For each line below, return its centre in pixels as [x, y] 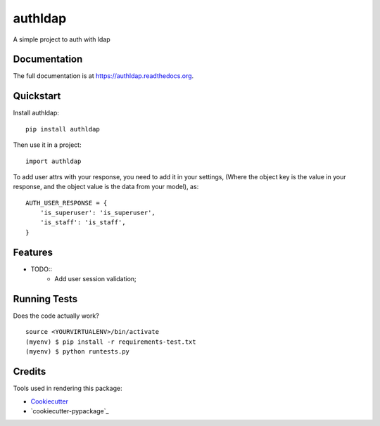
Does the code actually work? [56, 316]
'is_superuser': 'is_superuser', [98, 213]
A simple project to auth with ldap [62, 39]
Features [33, 252]
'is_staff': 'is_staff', [83, 222]
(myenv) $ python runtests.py [78, 352]
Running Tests [45, 299]
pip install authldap [63, 129]
